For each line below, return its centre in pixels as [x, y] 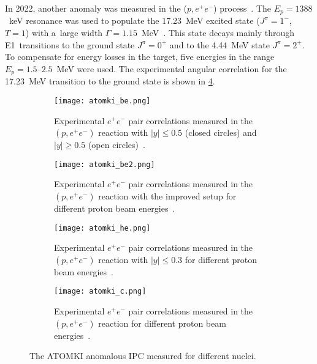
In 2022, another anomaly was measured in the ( [96, 8]
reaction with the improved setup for [167, 195]
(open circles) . [116, 145]
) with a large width [64, 33]
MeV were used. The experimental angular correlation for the [172, 68]
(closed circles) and [221, 132]
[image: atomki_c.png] [100, 292]
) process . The [243, 8]
